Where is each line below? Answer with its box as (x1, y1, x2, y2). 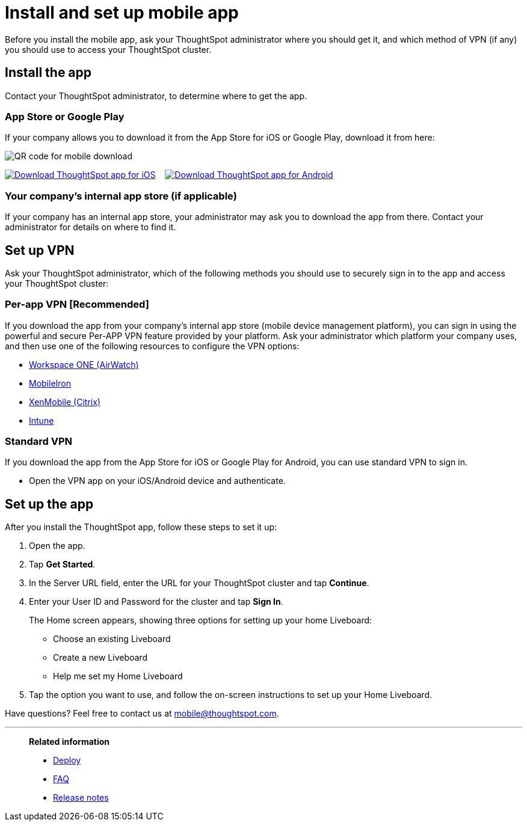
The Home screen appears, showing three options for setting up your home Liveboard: (29, 615, 372, 626)
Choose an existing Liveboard (53, 634, 171, 644)
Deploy (53, 755, 81, 766)
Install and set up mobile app (5, 2, 239, 23)
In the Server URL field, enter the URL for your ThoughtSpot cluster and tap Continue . (29, 578, 369, 589)
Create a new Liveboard (53, 652, 147, 663)
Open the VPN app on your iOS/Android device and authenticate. (29, 476, 286, 486)
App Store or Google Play (5, 110, 125, 123)
